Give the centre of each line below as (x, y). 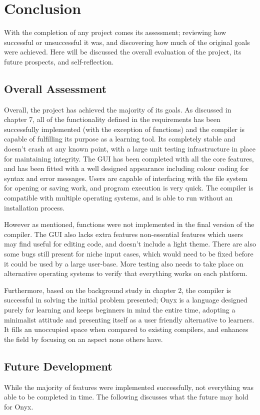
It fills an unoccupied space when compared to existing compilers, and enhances (126, 329)
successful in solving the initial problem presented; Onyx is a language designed (126, 300)
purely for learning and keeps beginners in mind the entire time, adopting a (120, 309)
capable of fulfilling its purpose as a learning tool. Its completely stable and (120, 139)
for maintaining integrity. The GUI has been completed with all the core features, (129, 158)
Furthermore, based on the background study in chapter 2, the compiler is (118, 290)
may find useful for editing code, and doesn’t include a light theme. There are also (130, 244)
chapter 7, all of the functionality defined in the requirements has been (112, 119)
